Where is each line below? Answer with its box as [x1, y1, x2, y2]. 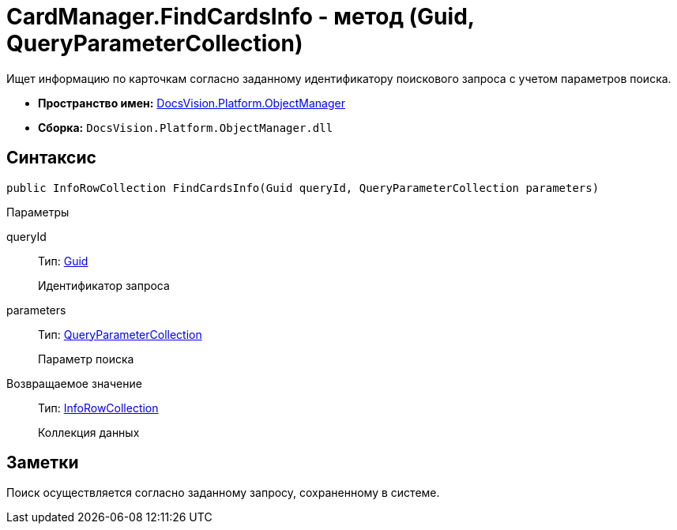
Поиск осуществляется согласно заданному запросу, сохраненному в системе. [6, 486, 440, 500]
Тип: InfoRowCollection [38, 400, 159, 415]
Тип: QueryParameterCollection [38, 327, 202, 341]
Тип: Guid [38, 254, 88, 268]
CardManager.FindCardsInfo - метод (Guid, [6, 3, 475, 30]
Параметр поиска [38, 351, 134, 366]
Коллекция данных [38, 425, 140, 439]
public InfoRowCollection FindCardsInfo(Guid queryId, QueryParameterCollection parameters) [6, 181, 600, 194]
